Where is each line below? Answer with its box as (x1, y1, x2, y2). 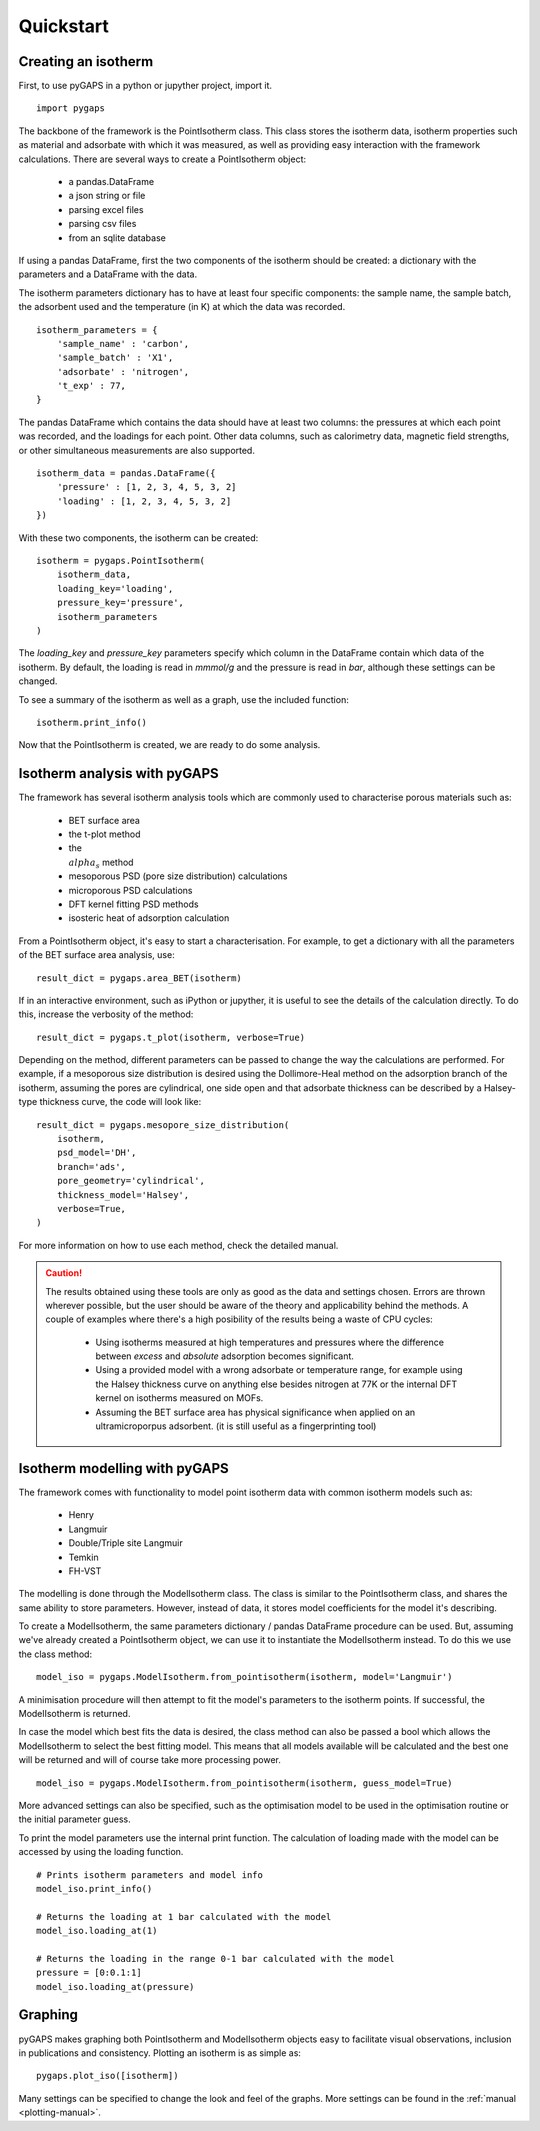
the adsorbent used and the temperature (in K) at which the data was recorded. (18, 301, 346, 313)
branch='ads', (56, 1161, 127, 1172)
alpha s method (68, 856, 134, 870)
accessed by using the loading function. (18, 1846, 184, 1858)
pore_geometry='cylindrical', (56, 1175, 205, 1187)
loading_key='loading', (56, 583, 174, 594)
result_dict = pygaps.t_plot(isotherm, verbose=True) (36, 1031, 305, 1043)
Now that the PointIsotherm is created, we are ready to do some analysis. (18, 739, 321, 751)
